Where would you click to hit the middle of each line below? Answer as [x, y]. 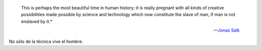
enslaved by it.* [37, 21]
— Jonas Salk [227, 30]
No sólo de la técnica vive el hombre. [46, 41]
